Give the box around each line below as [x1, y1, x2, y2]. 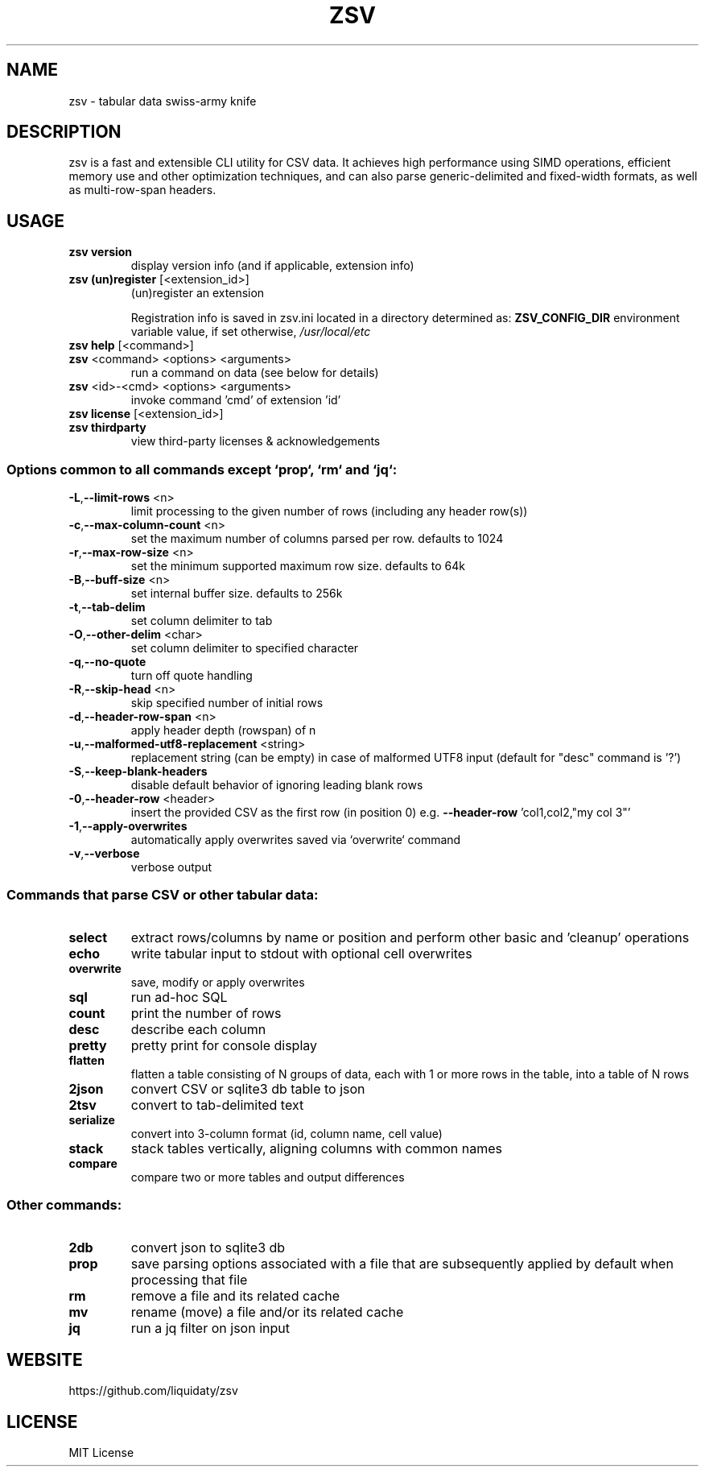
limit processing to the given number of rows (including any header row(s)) [130, 504, 528, 519]
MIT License [68, 1446, 134, 1460]
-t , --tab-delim [68, 600, 146, 614]
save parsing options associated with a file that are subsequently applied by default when [130, 1255, 674, 1272]
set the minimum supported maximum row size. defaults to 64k [130, 559, 465, 573]
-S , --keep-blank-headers [68, 764, 208, 779]
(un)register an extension [130, 286, 265, 300]
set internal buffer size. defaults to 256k [130, 586, 343, 601]
